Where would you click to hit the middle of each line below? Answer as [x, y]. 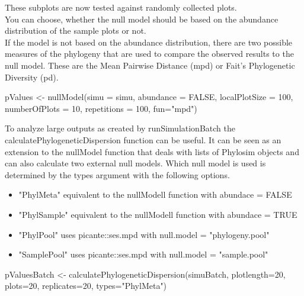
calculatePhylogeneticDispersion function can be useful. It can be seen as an [143, 139]
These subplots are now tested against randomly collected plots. [121, 7]
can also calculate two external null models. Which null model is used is [135, 163]
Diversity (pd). [32, 77]
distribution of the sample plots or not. [76, 30]
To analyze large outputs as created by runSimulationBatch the [120, 128]
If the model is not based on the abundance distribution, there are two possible [149, 42]
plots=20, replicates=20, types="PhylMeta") [86, 286]
